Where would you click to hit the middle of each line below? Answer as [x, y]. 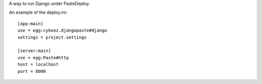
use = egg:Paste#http [43, 58]
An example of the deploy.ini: [38, 13]
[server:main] [34, 51]
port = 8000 [32, 71]
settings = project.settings [52, 37]
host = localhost [38, 65]
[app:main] [31, 24]
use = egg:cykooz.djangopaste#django [63, 31]
